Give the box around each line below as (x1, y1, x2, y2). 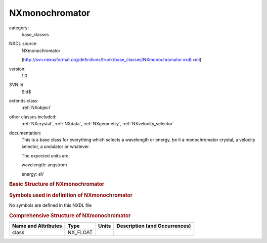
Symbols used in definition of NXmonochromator (9, 192, 133, 198)
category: (9, 25, 29, 31)
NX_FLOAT (67, 229, 93, 236)
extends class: (9, 98, 39, 104)
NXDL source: (9, 41, 38, 47)
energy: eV (21, 171, 44, 177)
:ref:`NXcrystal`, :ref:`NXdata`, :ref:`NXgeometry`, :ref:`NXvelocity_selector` (21, 121, 174, 127)
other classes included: (9, 114, 57, 120)
